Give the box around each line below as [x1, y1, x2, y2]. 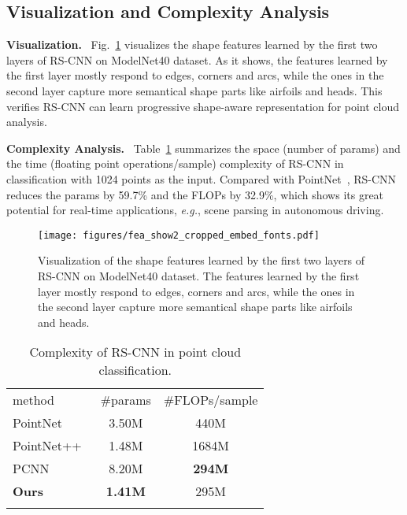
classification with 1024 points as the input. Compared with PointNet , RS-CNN [6, 170, 397, 187]
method [13, 391, 54, 409]
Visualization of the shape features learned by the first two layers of [38, 252, 365, 269]
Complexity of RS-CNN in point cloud [29, 343, 242, 361]
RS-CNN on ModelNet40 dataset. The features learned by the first [38, 267, 360, 283]
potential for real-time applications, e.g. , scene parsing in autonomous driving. [6, 202, 384, 218]
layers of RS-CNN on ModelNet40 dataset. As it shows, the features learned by [6, 51, 388, 68]
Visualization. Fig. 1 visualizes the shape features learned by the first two [6, 36, 378, 53]
